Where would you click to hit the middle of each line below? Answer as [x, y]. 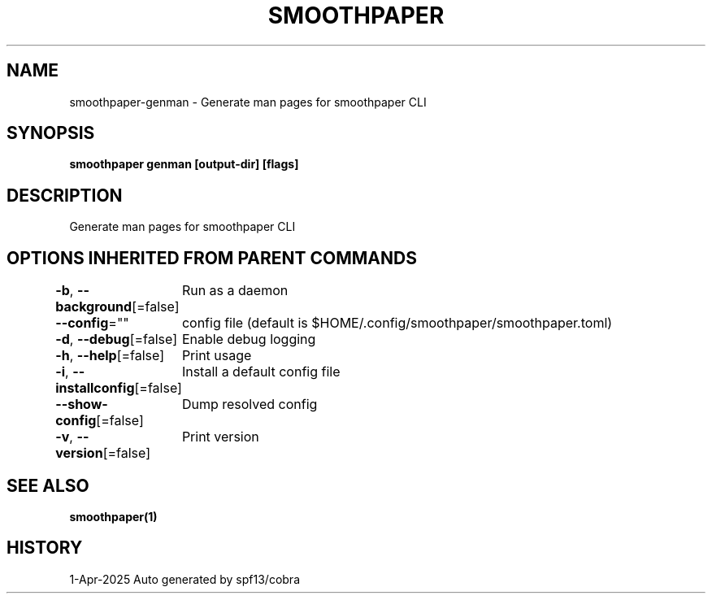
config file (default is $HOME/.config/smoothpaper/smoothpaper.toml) [397, 323]
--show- [82, 404]
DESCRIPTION [65, 195]
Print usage [217, 356]
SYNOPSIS [51, 133]
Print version [220, 437]
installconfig [95, 388]
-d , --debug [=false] [117, 339]
